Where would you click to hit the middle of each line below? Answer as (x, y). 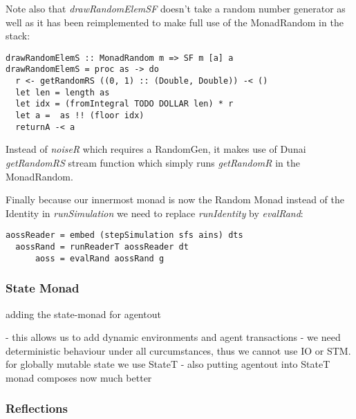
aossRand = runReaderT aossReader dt (102, 247)
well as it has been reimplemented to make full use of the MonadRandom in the (175, 22)
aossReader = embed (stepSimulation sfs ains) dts (124, 235)
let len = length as (63, 92)
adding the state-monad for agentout (83, 314)
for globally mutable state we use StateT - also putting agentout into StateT (168, 364)
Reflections (37, 408)
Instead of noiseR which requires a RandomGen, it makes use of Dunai (156, 149)
